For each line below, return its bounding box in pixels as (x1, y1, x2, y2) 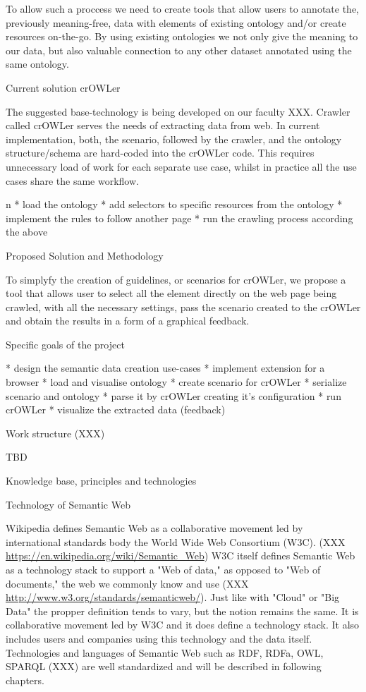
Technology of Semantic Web (6, 497, 130, 511)
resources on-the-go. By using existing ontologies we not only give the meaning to (6, 29, 358, 44)
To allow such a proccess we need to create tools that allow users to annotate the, (6, 1, 359, 16)
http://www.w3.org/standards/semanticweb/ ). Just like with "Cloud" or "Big (6, 590, 340, 605)
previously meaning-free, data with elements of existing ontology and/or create (6, 15, 346, 30)
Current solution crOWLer (6, 80, 121, 95)
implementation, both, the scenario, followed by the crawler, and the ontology (6, 131, 342, 146)
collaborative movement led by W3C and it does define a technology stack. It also (6, 617, 360, 632)
